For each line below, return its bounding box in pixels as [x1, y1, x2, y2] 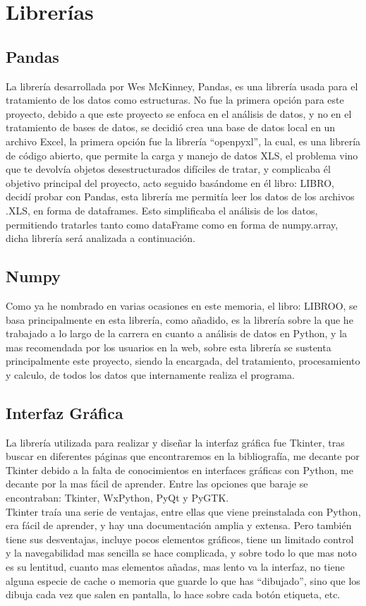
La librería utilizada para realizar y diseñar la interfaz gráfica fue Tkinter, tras [6, 435, 345, 449]
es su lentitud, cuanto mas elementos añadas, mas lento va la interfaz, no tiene [6, 559, 345, 574]
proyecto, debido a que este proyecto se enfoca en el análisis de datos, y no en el [6, 106, 352, 121]
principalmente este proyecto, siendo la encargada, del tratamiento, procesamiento [6, 353, 360, 368]
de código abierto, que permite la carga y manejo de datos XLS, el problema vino [6, 147, 358, 162]
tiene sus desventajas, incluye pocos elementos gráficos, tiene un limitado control [6, 531, 354, 546]
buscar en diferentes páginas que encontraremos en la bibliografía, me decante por [6, 449, 360, 463]
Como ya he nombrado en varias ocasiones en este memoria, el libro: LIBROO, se [6, 298, 358, 313]
